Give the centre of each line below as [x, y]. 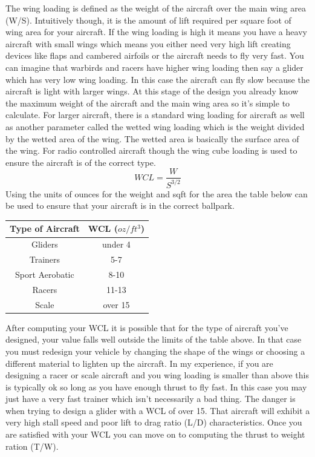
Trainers [45, 259]
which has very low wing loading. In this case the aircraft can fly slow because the [157, 79]
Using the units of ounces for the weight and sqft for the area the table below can [157, 193]
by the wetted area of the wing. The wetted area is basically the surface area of [152, 138]
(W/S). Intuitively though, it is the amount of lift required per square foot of [148, 20]
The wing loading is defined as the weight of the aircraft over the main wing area [156, 8]
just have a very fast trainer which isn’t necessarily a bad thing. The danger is [151, 399]
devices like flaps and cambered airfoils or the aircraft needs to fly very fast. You [155, 55]
